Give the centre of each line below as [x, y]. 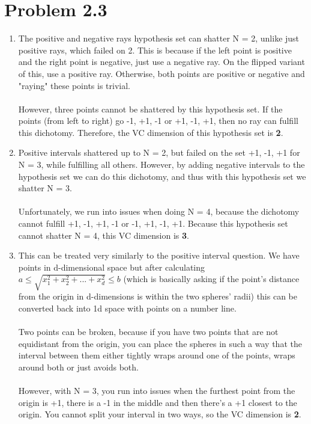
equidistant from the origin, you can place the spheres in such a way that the [160, 343]
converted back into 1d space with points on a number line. [127, 308]
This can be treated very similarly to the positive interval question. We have [159, 255]
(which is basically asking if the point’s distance [211, 279]
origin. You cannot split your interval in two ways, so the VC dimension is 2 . [160, 414]
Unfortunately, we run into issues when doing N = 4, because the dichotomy [159, 211]
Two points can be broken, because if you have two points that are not [148, 332]
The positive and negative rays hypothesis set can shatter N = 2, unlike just [159, 38]
